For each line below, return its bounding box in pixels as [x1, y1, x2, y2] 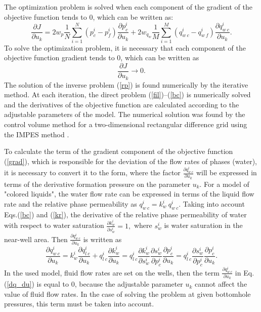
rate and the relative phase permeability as [4, 199, 137, 209]
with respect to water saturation [4, 220, 104, 230]
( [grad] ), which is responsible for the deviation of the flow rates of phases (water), [4, 155, 257, 166]
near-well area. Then [4, 233, 68, 244]
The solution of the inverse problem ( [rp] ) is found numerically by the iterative [4, 79, 248, 90]
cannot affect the [195, 279, 247, 289]
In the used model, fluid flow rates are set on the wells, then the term [4, 267, 220, 278]
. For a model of [199, 178, 249, 189]
